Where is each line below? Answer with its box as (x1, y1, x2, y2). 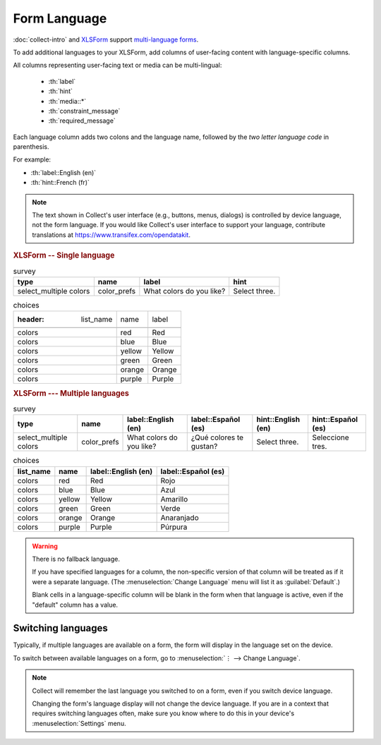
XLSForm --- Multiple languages (13, 388, 130, 398)
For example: (13, 155, 52, 164)
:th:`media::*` (48, 97, 87, 105)
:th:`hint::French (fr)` (30, 178, 90, 187)
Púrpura (160, 522, 188, 532)
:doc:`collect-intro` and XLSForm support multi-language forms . (13, 35, 199, 44)
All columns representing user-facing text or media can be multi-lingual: (13, 61, 222, 70)
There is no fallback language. (32, 555, 120, 563)
